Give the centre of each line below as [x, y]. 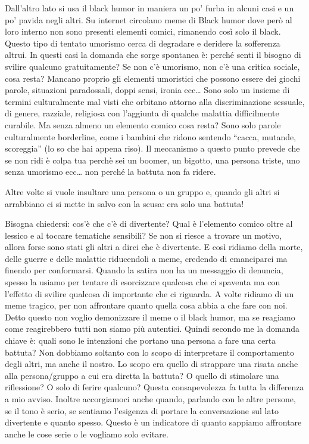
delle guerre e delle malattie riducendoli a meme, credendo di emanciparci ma [146, 258]
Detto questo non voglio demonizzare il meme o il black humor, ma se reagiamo [150, 317]
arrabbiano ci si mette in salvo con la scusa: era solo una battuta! [124, 203]
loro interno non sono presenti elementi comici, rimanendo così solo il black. [143, 31]
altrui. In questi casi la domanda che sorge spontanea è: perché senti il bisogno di [153, 55]
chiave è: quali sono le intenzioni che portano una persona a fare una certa [141, 340]
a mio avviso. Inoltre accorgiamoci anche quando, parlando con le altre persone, [150, 399]
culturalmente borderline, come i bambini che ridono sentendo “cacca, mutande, [151, 136]
